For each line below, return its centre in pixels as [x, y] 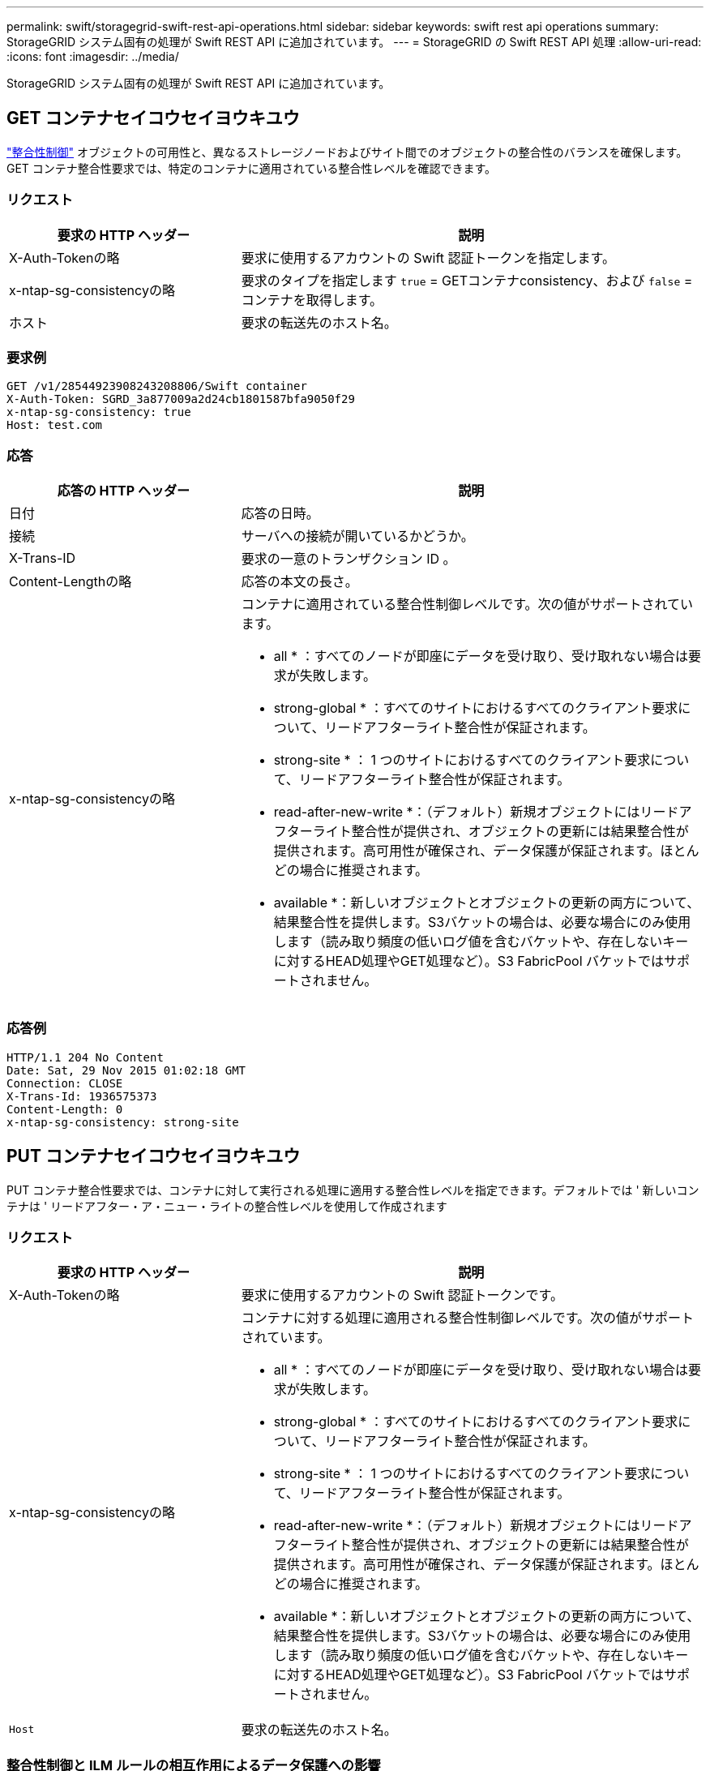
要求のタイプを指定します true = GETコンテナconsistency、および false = [467, 280]
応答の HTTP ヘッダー [123, 491]
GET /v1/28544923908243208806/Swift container [157, 386]
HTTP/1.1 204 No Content [85, 1057]
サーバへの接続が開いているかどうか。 [357, 536]
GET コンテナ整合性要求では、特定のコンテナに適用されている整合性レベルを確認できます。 [252, 168]
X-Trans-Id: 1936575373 [82, 1096]
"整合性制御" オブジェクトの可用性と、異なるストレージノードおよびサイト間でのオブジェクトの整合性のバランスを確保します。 [347, 152]
